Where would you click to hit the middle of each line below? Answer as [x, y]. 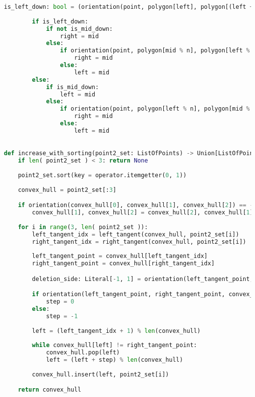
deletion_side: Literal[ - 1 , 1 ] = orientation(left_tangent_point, [143, 279]
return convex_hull [50, 390]
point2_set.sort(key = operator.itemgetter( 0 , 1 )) [102, 175]
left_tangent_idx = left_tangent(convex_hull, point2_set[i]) [136, 234]
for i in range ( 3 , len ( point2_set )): [83, 227]
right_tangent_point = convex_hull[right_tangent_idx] [123, 264]
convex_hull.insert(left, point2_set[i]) [101, 374]
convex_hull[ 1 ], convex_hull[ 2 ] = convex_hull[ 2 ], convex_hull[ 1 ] [143, 213]
